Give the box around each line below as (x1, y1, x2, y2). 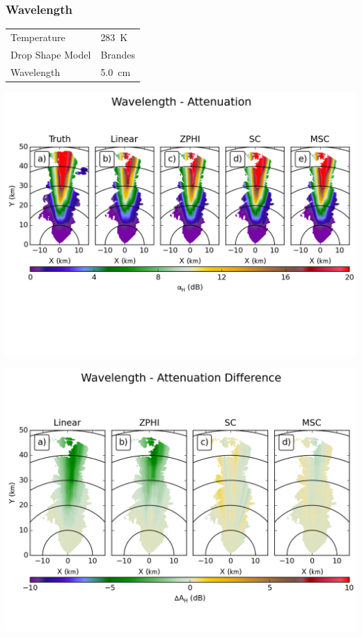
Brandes (100, 47, 136, 61)
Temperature (10, 29, 65, 44)
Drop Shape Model (10, 47, 91, 61)
